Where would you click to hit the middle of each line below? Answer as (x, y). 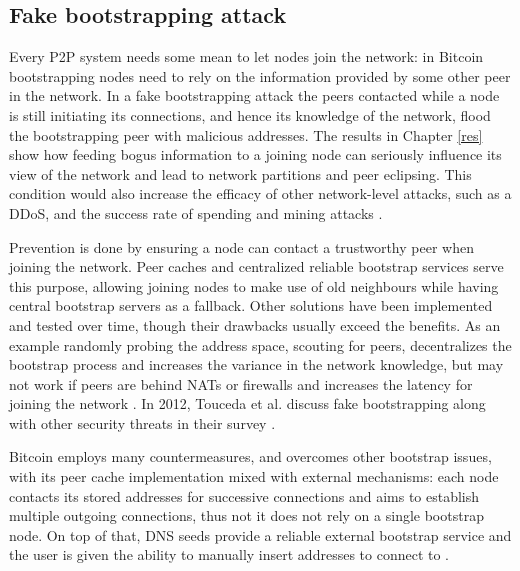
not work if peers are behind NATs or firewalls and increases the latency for (241, 383)
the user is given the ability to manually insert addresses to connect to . (229, 554)
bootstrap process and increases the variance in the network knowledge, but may (256, 364)
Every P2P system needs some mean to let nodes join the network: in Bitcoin (246, 56)
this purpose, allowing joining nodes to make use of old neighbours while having (254, 285)
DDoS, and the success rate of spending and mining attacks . (196, 212)
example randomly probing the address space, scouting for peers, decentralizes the (260, 344)
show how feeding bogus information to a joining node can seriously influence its (255, 154)
